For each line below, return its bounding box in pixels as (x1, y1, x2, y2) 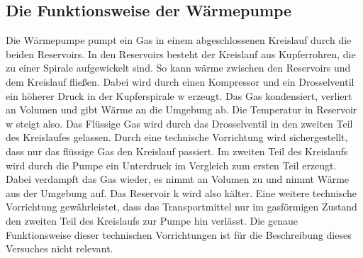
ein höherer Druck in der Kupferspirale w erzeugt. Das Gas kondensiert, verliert (6, 88, 352, 103)
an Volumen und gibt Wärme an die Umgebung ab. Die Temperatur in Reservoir (6, 102, 357, 117)
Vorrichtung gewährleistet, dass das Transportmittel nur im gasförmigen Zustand (6, 199, 357, 214)
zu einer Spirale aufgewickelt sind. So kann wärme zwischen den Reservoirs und (6, 60, 351, 75)
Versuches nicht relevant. (6, 241, 113, 256)
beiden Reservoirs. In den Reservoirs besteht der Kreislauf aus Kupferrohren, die (6, 46, 356, 61)
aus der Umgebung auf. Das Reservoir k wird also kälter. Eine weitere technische (6, 185, 357, 200)
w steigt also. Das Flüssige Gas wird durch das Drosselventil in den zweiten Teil (6, 116, 353, 130)
